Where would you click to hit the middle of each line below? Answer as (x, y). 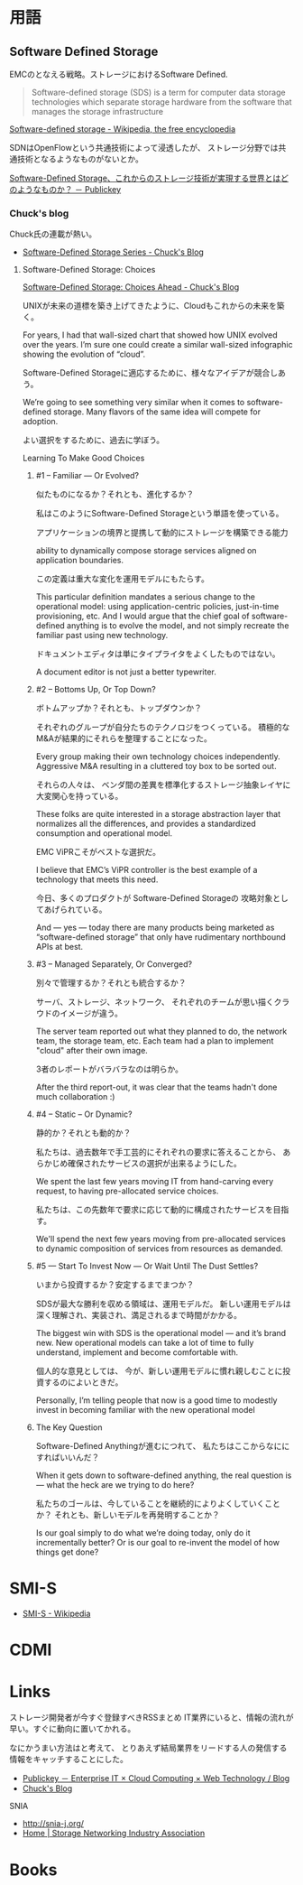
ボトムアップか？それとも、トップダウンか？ (119, 708)
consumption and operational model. (104, 833)
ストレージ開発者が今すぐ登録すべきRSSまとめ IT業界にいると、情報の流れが (151, 1718)
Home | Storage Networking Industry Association (114, 1834)
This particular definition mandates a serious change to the (145, 597)
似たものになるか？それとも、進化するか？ (115, 494)
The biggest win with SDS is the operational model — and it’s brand (161, 1333)
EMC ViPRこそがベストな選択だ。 (98, 852)
